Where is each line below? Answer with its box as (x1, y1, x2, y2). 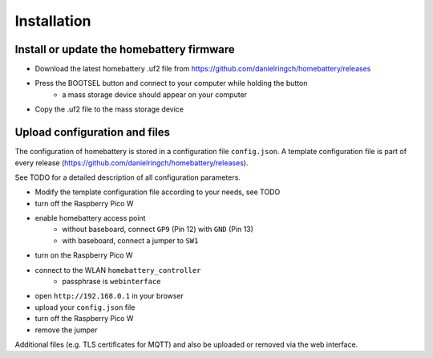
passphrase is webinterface (62, 277, 161, 287)
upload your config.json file (34, 302, 136, 312)
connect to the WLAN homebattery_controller (34, 265, 201, 275)
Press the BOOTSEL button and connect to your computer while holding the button (34, 79, 308, 88)
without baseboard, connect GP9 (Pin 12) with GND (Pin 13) (62, 225, 254, 234)
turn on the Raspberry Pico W (34, 250, 133, 260)
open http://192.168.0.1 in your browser (34, 291, 184, 301)
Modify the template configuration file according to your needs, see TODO (34, 187, 281, 197)
